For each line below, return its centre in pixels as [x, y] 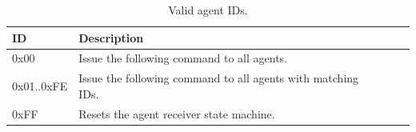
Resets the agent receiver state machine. [177, 113]
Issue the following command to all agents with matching [219, 78]
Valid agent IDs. [208, 10]
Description [111, 37]
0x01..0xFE [40, 86]
